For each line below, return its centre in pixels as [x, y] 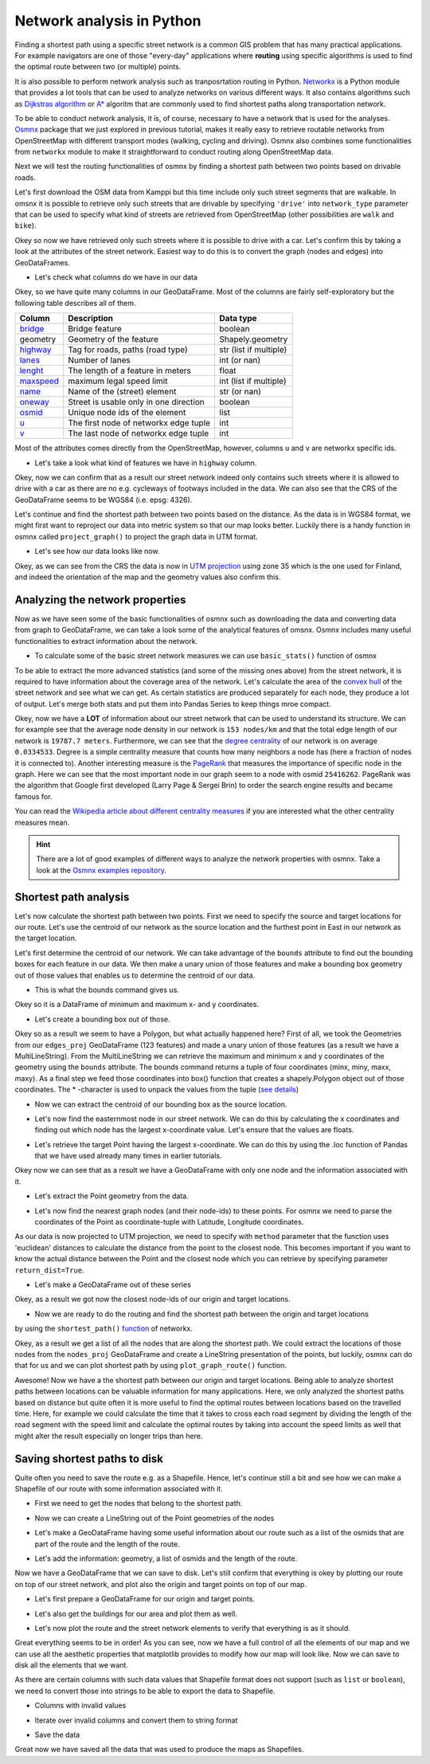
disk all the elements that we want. [72, 1665]
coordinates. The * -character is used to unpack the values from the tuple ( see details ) [157, 1090]
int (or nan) [240, 360]
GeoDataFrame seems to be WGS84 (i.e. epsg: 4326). [104, 500]
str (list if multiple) [253, 350]
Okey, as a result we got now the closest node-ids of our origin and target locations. [152, 1299]
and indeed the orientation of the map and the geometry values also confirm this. [148, 577]
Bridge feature [95, 329]
